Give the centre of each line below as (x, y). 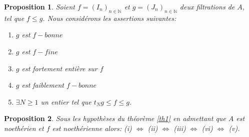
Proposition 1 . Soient (39, 6)
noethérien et (24, 128)
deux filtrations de (207, 6)
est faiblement (43, 85)
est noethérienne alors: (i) (92, 128)
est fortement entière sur (59, 68)
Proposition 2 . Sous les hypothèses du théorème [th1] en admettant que (115, 118)
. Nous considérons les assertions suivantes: (109, 18)
